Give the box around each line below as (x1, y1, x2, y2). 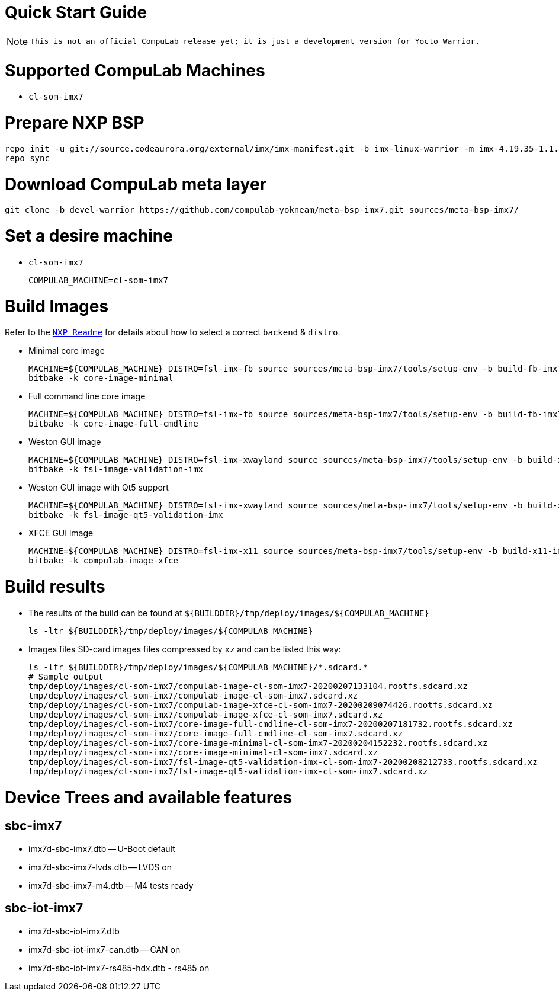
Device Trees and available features (5, 787, 293, 808)
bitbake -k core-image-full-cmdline (28, 419, 198, 429)
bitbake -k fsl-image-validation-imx (28, 465, 204, 475)
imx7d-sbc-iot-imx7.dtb (28, 925, 120, 936)
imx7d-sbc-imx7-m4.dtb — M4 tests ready (28, 880, 194, 891)
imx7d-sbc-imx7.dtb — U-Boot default (28, 843, 175, 854)
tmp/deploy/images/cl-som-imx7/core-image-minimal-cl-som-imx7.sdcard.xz (28, 747, 378, 757)
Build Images (5, 296, 109, 316)
